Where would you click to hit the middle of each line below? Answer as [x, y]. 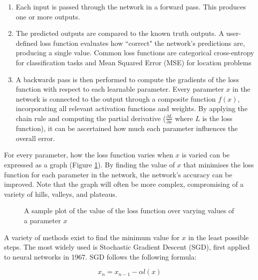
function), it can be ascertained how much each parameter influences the [127, 128]
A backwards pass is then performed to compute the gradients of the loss [127, 79]
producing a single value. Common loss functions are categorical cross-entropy [135, 53]
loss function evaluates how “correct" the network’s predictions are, [142, 43]
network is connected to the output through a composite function [116, 98]
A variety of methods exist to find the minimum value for [92, 237]
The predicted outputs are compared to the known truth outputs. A [120, 33]
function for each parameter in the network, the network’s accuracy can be [118, 174]
